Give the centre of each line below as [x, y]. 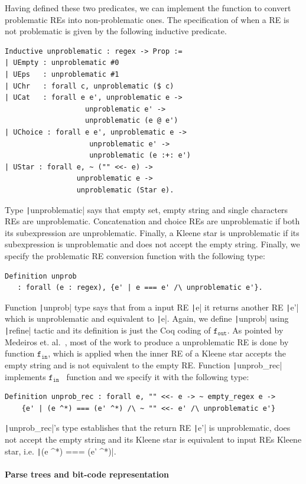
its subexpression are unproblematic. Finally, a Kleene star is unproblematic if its [152, 232]
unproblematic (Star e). [125, 190]
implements [25, 376]
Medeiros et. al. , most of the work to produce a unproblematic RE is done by [147, 341]
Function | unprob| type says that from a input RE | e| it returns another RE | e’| [152, 307]
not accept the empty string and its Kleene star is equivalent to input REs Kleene [153, 439]
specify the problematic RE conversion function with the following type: [135, 255]
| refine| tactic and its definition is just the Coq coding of [108, 330]
